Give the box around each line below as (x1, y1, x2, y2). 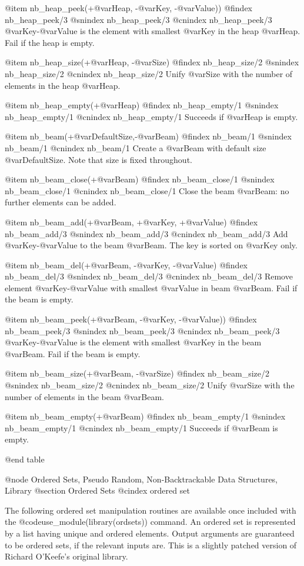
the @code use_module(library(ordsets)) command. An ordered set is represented (5, 515, 296, 528)
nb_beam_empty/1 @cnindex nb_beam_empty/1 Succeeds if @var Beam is (5, 421, 278, 434)
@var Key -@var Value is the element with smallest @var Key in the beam (5, 336, 262, 348)
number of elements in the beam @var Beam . (5, 390, 165, 402)
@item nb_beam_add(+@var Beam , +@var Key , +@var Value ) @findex (5, 215, 258, 228)
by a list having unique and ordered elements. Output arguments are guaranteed (5, 527, 295, 539)
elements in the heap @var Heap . (5, 79, 121, 91)
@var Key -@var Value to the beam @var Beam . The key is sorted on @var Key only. (5, 239, 298, 251)
